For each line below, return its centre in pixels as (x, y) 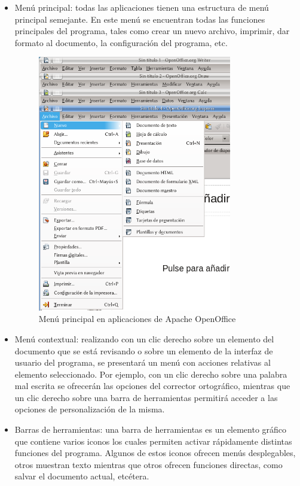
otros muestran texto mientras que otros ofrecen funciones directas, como (149, 464)
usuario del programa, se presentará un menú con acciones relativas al (143, 362)
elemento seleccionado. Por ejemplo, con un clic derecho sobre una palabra (151, 374)
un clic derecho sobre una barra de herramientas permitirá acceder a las (146, 397)
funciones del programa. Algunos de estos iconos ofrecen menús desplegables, (155, 453)
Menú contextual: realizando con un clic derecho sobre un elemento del (144, 338)
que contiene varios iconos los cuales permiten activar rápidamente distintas (153, 441)
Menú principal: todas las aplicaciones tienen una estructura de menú (142, 7)
